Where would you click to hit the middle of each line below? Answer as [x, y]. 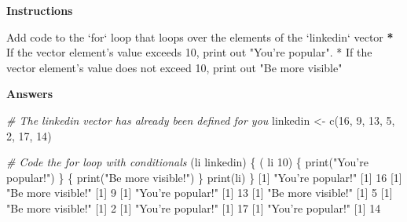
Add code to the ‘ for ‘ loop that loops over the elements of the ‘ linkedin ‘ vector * [200, 36]
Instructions [40, 10]
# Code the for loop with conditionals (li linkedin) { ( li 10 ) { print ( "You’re [187, 162]
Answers [30, 94]
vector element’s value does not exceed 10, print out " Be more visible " [174, 67]
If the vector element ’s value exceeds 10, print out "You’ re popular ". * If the [189, 52]
